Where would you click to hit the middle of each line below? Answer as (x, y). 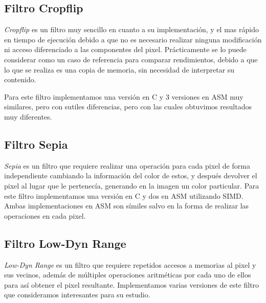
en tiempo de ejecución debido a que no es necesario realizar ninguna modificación (133, 39)
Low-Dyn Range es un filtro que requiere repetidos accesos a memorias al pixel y (130, 264)
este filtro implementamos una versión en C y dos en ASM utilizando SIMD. (124, 195)
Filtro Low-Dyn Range (65, 243)
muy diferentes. (28, 116)
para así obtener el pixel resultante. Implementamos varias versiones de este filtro (132, 284)
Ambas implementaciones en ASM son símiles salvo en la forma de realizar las (127, 206)
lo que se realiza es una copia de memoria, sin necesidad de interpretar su (119, 69)
